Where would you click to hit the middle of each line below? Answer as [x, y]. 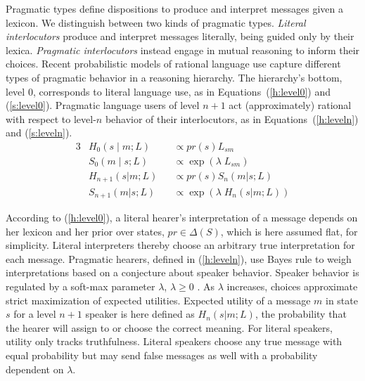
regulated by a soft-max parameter [81, 286]
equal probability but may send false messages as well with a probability [162, 355]
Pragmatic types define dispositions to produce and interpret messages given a [174, 8]
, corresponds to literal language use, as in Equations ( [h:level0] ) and [181, 91]
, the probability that [301, 314]
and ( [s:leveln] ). [39, 133]
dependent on [35, 369]
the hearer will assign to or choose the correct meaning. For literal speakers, [169, 327]
